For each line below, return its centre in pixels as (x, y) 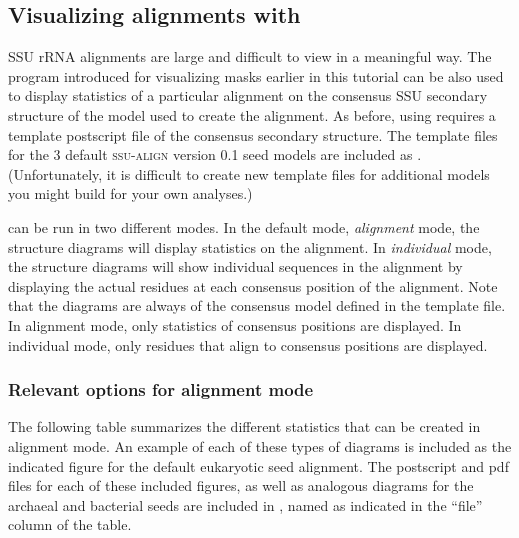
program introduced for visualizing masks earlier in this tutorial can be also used (256, 75)
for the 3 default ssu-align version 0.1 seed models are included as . (215, 154)
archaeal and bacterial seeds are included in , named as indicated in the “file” (245, 504)
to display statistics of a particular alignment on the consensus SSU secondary (248, 95)
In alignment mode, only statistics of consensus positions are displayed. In (235, 324)
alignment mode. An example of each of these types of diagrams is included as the (260, 445)
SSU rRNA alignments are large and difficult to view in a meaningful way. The (250, 56)
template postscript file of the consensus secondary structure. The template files (253, 134)
